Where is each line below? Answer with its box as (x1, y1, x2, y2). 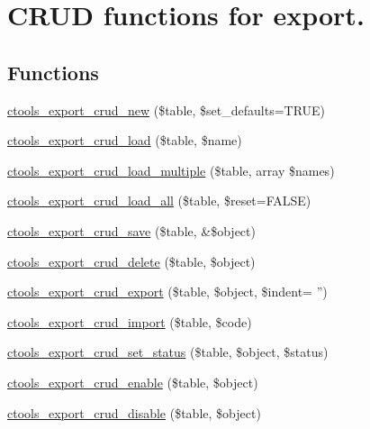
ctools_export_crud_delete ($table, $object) (7, 251, 256, 270)
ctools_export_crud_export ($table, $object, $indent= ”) (7, 282, 328, 301)
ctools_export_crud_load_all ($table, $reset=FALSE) (7, 191, 311, 210)
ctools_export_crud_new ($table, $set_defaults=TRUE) (7, 100, 326, 119)
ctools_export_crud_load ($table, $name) (7, 131, 242, 150)
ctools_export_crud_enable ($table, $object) (7, 372, 258, 391)
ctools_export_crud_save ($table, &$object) (7, 221, 256, 240)
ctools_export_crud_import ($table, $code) (7, 312, 252, 331)
